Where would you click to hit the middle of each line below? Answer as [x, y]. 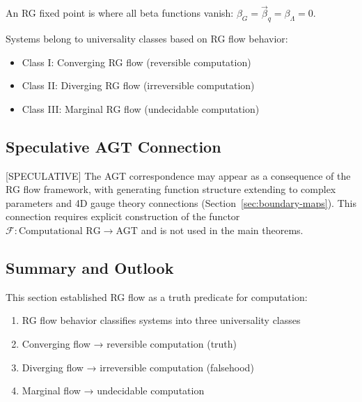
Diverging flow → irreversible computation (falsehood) [138, 367]
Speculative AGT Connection [113, 146]
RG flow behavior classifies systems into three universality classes [161, 320]
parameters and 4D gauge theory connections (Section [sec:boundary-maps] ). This [181, 202]
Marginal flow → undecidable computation [113, 391]
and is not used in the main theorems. [222, 230]
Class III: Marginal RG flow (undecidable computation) [141, 108]
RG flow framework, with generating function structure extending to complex [171, 189]
